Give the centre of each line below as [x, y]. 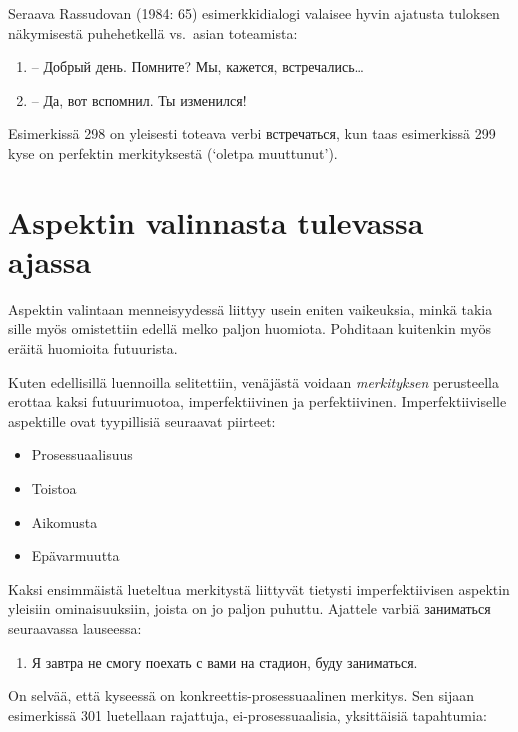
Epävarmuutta [75, 555]
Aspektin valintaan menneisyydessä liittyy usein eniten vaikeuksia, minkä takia [250, 308]
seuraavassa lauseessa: [75, 628]
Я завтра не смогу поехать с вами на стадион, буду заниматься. [224, 661]
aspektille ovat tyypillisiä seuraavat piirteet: [142, 420]
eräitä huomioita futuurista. [93, 348]
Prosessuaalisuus [82, 454]
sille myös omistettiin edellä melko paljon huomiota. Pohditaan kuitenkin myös [250, 328]
